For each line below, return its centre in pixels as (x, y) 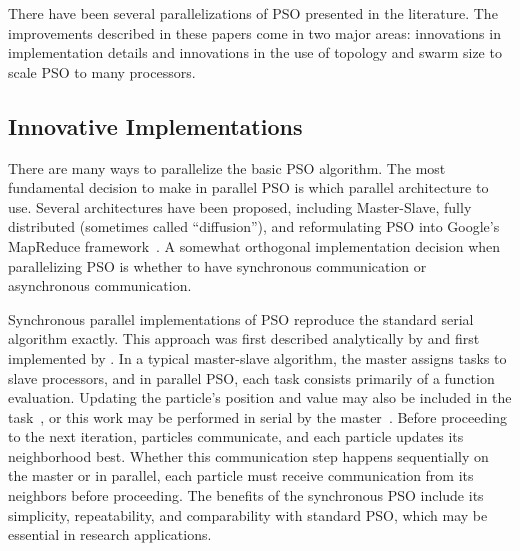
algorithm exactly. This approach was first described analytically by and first (244, 338)
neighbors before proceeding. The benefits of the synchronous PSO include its (246, 495)
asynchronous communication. (100, 285)
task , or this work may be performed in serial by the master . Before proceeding (257, 416)
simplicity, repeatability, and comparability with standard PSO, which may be (248, 514)
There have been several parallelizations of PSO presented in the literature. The (253, 13)
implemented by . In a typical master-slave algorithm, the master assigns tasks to (257, 357)
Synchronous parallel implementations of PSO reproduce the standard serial (241, 318)
